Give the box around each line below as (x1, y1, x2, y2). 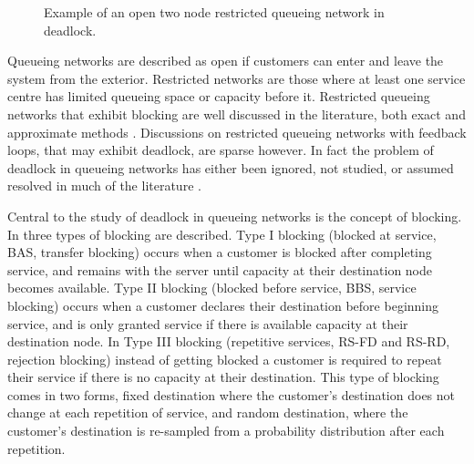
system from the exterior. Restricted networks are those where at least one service (7, 68, 466, 88)
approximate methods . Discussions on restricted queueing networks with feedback (7, 122, 467, 141)
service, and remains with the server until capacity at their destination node (7, 260, 433, 279)
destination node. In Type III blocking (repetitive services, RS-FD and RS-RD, (7, 332, 450, 351)
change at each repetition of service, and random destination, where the (7, 403, 408, 422)
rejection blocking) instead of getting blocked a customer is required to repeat (7, 349, 442, 368)
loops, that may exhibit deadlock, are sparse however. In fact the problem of (7, 140, 434, 160)
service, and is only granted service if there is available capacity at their (7, 314, 408, 333)
